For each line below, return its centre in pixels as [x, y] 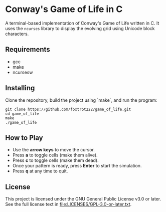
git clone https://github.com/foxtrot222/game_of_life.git [68, 109]
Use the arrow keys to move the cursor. [54, 150]
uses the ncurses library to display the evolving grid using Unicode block [80, 28]
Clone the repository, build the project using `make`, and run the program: [81, 100]
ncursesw [23, 72]
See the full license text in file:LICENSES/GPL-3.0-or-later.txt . [68, 204]
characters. [17, 34]
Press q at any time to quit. [40, 171]
